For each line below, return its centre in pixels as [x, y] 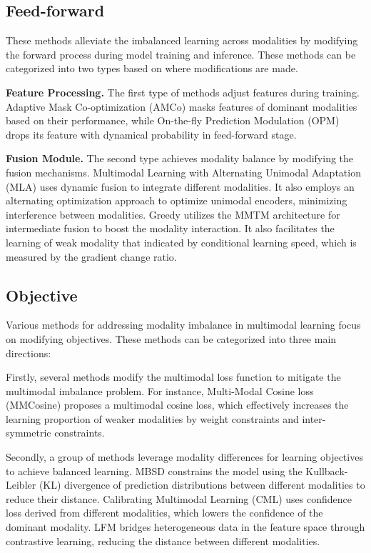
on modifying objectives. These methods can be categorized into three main [171, 338]
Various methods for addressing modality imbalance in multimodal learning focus [183, 325]
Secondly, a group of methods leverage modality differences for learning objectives [184, 457]
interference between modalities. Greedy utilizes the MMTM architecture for [173, 214]
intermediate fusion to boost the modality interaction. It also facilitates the [170, 228]
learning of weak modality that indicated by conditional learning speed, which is [181, 242]
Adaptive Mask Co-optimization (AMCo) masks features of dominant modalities [182, 106]
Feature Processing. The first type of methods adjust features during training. [183, 92]
